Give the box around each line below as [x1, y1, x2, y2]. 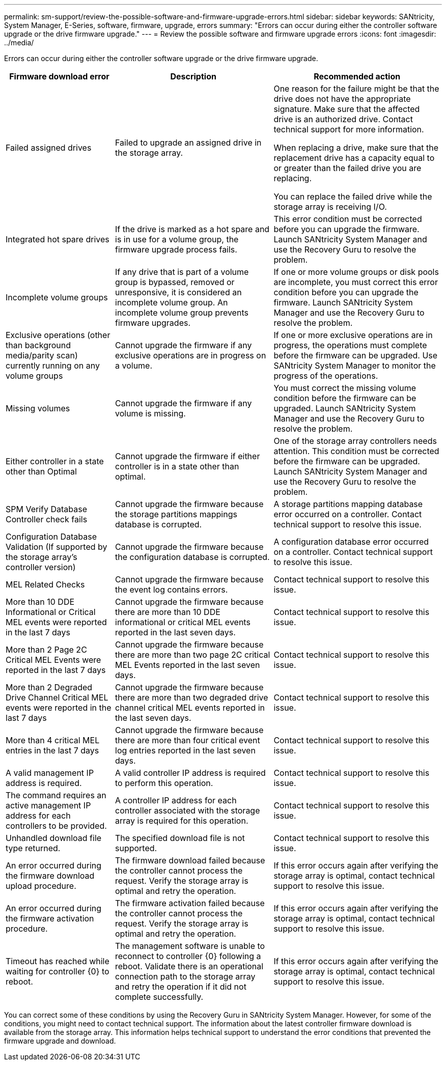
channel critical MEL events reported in [115, 703, 265, 713]
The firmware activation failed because [115, 898, 265, 908]
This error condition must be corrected [273, 214, 422, 224]
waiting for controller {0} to [6, 966, 109, 976]
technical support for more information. [273, 124, 424, 134]
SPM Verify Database [6, 504, 87, 514]
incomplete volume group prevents [115, 307, 248, 318]
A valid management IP [6, 768, 94, 778]
